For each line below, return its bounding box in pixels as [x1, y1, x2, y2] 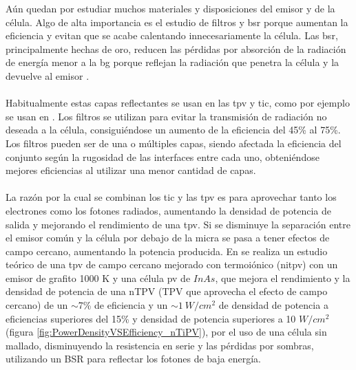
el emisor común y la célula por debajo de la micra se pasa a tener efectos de [6, 230, 330, 245]
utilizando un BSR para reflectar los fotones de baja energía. [6, 351, 261, 366]
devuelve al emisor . [6, 68, 90, 83]
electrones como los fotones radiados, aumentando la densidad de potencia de [6, 203, 331, 217]
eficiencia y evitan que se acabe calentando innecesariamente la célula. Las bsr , [6, 28, 338, 43]
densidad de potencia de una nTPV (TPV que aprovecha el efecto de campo [6, 284, 328, 298]
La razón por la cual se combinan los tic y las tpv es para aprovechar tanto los [6, 190, 337, 204]
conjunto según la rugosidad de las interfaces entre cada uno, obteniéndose [6, 149, 320, 164]
